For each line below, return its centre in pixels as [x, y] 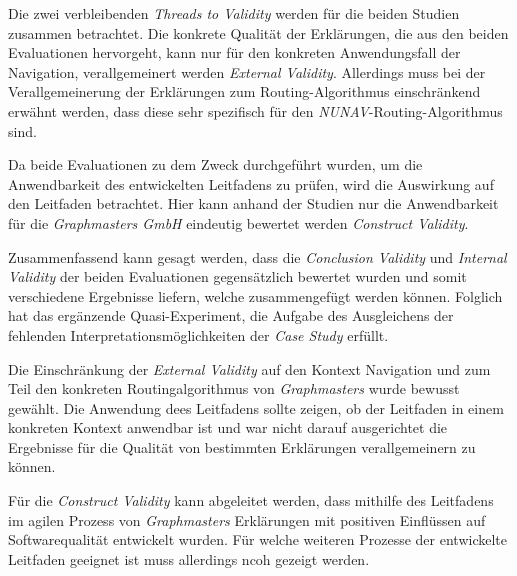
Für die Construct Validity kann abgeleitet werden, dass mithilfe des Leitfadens [251, 500]
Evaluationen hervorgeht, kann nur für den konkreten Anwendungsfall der [234, 52]
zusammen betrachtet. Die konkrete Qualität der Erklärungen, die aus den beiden [258, 32]
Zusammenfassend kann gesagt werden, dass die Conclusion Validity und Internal [257, 256]
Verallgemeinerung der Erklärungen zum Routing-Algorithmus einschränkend [244, 91]
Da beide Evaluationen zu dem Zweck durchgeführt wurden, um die [215, 164]
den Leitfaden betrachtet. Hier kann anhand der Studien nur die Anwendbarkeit [253, 203]
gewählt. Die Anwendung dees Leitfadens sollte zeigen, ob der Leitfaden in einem [256, 407]
